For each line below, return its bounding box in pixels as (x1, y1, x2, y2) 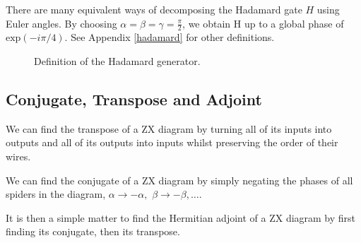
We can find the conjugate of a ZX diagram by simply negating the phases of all (6, 172, 353, 187)
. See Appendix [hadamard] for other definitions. (64, 30, 275, 45)
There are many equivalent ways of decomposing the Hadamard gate (6, 2, 302, 16)
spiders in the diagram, (6, 186, 106, 201)
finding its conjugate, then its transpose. (6, 224, 180, 239)
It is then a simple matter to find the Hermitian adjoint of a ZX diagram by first (6, 210, 356, 225)
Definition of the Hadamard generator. (34, 54, 201, 69)
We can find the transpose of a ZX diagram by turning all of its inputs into (6, 121, 332, 136)
